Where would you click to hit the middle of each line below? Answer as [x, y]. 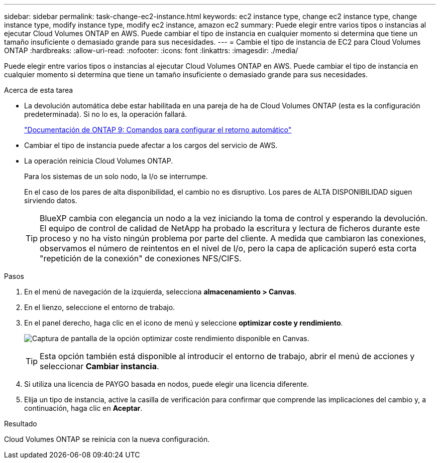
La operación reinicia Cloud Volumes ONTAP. [99, 161]
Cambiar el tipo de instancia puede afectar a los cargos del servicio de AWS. [151, 145]
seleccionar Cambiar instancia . [99, 366]
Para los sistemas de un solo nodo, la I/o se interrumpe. [116, 176]
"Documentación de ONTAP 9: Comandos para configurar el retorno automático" [158, 130]
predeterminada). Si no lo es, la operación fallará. [106, 114]
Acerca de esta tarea [39, 90]
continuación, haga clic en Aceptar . [83, 408]
